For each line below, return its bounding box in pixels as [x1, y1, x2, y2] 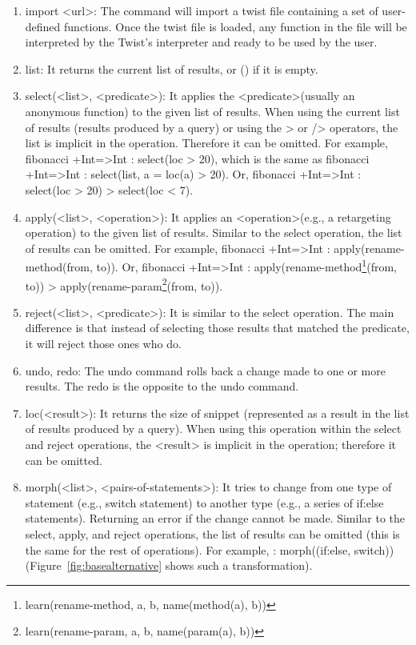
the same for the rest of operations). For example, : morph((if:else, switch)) [25, 541, 394, 558]
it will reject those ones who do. [25, 335, 182, 351]
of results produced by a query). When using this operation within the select [25, 420, 402, 437]
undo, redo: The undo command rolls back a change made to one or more [25, 362, 386, 379]
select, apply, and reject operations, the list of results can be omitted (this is [25, 525, 400, 542]
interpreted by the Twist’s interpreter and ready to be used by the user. [25, 34, 378, 50]
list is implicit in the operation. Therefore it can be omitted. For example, [25, 134, 388, 151]
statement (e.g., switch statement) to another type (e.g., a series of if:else [25, 494, 384, 511]
